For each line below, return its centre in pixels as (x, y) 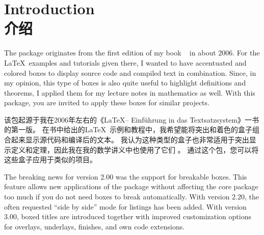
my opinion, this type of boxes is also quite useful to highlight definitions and (125, 83)
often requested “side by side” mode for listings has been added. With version (125, 206)
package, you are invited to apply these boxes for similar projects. (107, 102)
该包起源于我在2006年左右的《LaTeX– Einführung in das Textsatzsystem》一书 (132, 119)
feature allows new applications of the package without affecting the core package (131, 186)
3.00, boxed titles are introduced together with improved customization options (128, 216)
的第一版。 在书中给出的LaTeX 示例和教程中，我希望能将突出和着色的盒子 (128, 129)
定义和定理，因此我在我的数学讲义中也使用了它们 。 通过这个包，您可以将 (135, 149)
